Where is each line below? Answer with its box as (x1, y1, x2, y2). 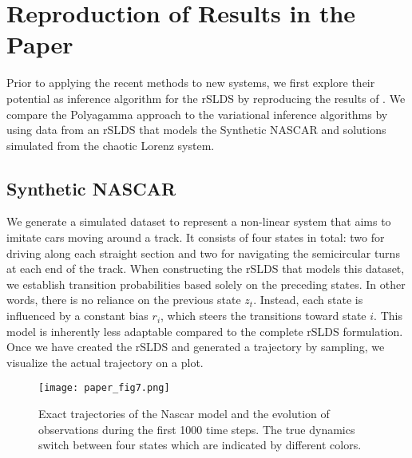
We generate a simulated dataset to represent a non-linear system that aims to (6, 213, 391, 230)
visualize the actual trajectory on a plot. (6, 353, 204, 370)
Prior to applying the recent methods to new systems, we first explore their (6, 74, 375, 91)
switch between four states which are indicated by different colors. (38, 436, 362, 453)
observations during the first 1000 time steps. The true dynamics (38, 420, 355, 437)
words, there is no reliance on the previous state (6, 291, 241, 308)
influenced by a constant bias (6, 307, 149, 324)
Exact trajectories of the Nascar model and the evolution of (38, 405, 330, 422)
